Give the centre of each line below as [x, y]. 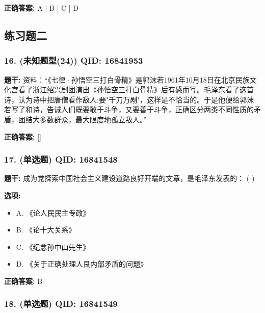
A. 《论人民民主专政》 [53, 212]
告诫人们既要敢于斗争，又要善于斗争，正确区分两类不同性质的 [150, 109]
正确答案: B [23, 281]
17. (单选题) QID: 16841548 [61, 159]
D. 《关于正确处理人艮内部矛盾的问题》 [82, 264]
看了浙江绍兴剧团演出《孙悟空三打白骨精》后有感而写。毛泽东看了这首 [136, 89]
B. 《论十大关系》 [46, 230]
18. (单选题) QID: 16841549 [61, 304]
